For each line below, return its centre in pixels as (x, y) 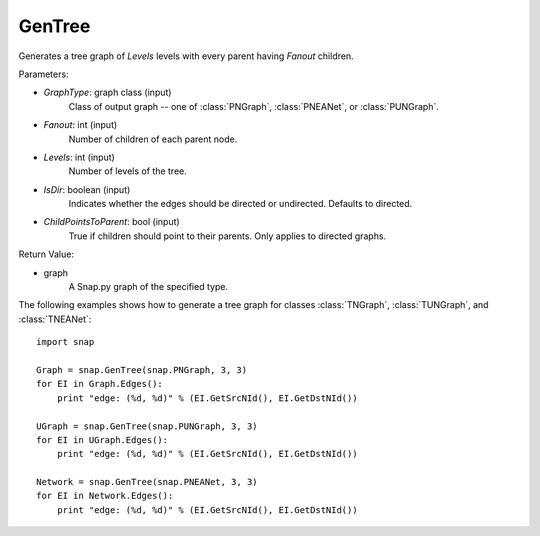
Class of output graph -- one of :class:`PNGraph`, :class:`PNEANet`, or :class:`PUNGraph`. (254, 106)
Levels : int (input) (79, 157)
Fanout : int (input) (80, 125)
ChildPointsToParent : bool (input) (111, 222)
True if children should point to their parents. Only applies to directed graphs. (227, 236)
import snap (65, 342)
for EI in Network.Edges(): (105, 496)
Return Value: (46, 254)
